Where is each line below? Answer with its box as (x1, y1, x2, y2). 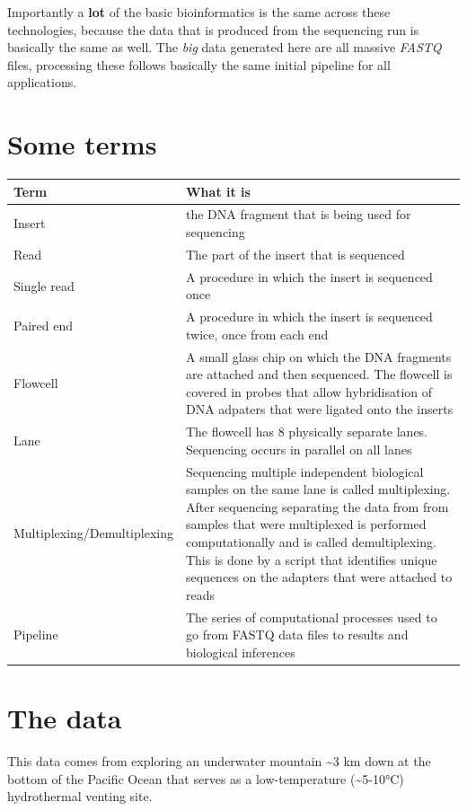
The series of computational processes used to (185, 607, 437, 626)
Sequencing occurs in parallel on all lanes (185, 439, 412, 458)
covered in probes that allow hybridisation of (185, 382, 433, 401)
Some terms (7, 126, 157, 163)
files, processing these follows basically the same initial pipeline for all (7, 55, 391, 74)
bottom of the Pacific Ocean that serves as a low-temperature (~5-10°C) (7, 769, 404, 788)
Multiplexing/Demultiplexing (13, 524, 173, 542)
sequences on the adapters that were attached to (185, 568, 453, 586)
